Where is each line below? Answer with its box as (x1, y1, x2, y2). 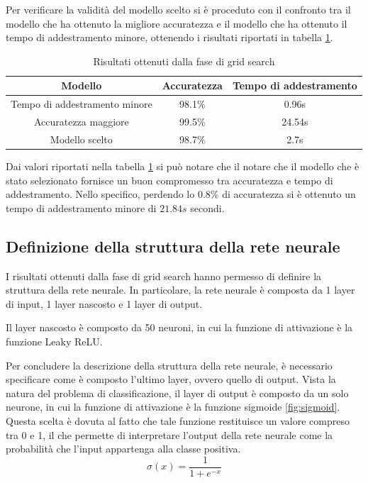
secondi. (190, 200, 225, 215)
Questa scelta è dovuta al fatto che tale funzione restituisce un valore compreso (6, 413, 350, 428)
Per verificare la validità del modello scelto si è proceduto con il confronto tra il (6, 2, 351, 16)
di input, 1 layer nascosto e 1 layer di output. (6, 296, 203, 311)
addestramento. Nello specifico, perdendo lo (6, 187, 195, 201)
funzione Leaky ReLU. (6, 333, 103, 348)
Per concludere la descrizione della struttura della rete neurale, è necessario (6, 357, 333, 372)
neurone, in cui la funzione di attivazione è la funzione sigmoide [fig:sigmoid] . (6, 399, 340, 414)
